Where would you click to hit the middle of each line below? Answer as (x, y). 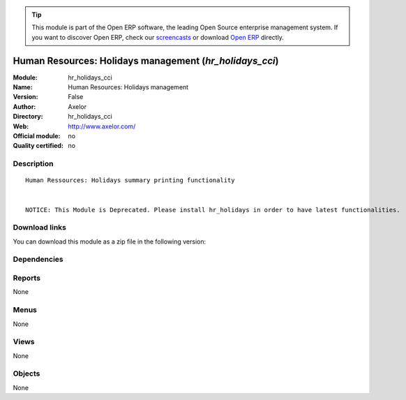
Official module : (37, 136)
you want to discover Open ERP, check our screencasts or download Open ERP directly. (158, 37)
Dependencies (38, 260)
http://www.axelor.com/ (102, 126)
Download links (39, 228)
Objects (27, 373)
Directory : (28, 117)
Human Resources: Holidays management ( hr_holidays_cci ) (146, 60)
